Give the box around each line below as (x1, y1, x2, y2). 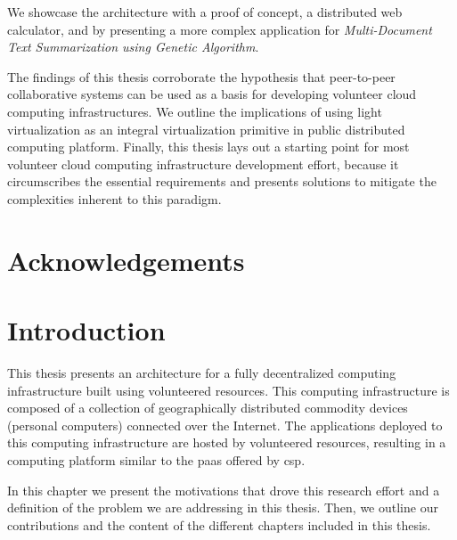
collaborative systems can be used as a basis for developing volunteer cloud (7, 85, 417, 103)
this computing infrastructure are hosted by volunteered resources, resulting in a (7, 433, 446, 452)
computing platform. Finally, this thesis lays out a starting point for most (7, 137, 410, 156)
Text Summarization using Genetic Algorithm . (7, 37, 259, 56)
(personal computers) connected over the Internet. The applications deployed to (7, 415, 443, 434)
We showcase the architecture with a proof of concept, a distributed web (7, 3, 403, 20)
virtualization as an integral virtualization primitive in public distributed (7, 119, 405, 138)
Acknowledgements (7, 241, 245, 278)
